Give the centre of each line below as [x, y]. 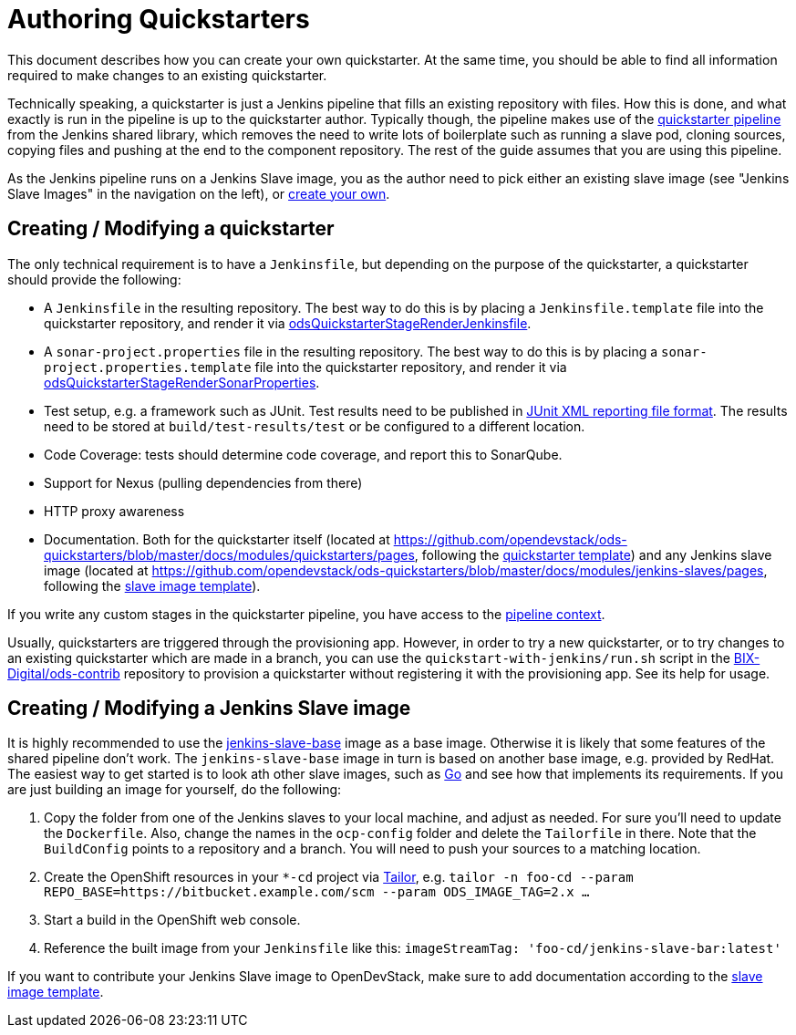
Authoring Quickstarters [159, 19]
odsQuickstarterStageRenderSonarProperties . [182, 382]
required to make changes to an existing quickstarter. [167, 75]
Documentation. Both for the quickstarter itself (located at [217, 539]
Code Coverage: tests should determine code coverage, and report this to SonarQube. [303, 454]
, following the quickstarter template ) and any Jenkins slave [593, 554]
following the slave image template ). [152, 585]
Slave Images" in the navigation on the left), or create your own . [199, 193]
